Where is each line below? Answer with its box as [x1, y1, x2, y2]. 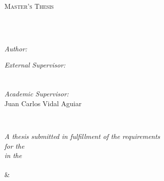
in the [4, 150, 22, 160]
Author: [4, 43, 27, 53]
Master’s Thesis [4, 1, 54, 11]
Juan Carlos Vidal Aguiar [4, 98, 82, 108]
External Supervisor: [4, 60, 66, 70]
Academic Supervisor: [4, 89, 69, 99]
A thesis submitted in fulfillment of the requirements [4, 131, 160, 141]
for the [4, 140, 24, 151]
